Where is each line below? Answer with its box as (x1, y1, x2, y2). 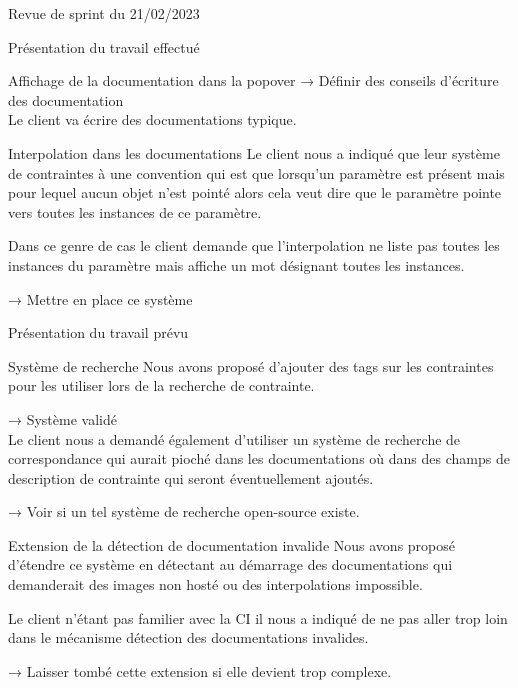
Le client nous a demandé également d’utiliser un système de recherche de (8, 428, 461, 449)
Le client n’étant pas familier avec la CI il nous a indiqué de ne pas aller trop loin (8, 607, 508, 628)
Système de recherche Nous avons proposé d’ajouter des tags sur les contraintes (8, 355, 494, 376)
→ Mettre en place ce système (8, 288, 193, 309)
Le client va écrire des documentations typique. (8, 109, 297, 130)
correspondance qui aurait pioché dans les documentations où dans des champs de (8, 448, 510, 469)
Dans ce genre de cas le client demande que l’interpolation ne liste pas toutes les (8, 235, 500, 256)
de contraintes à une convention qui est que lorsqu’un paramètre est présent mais (8, 162, 505, 183)
